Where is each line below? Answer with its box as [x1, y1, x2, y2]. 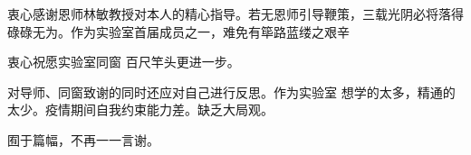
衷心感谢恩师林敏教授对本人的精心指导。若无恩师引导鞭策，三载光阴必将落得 [7, 5, 464, 23]
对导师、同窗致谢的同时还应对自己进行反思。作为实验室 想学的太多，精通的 [7, 82, 456, 101]
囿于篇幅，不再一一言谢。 [7, 130, 159, 149]
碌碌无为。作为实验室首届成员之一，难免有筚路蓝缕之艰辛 [7, 22, 350, 41]
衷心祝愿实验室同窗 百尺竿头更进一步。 [7, 52, 240, 71]
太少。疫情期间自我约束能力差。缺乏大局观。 [7, 100, 274, 119]
